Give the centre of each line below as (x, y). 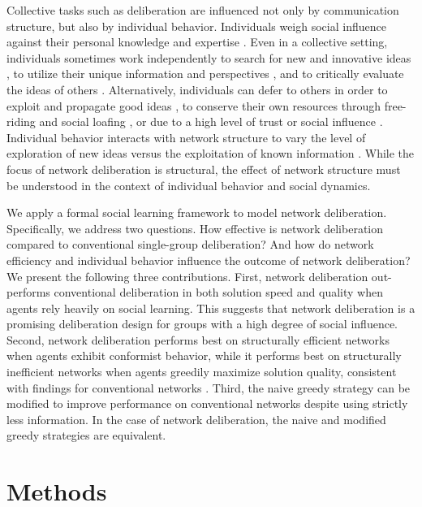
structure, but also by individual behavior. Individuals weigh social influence (196, 26)
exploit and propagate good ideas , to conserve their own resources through (194, 105)
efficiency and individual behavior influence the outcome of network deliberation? (209, 260)
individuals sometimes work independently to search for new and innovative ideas (209, 57)
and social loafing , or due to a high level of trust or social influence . (211, 121)
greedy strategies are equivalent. (86, 435)
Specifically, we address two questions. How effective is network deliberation (195, 228)
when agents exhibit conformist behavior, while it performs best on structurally (204, 355)
